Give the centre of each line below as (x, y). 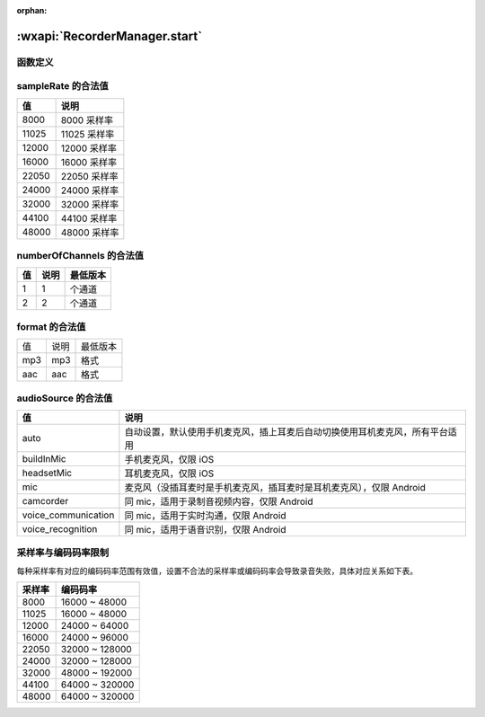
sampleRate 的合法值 (63, 86)
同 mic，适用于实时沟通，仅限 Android (205, 515)
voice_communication (68, 515)
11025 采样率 (88, 134)
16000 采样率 (88, 162)
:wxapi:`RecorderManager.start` (109, 36)
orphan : (32, 10)
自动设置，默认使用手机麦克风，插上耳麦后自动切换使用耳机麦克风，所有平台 (287, 431)
